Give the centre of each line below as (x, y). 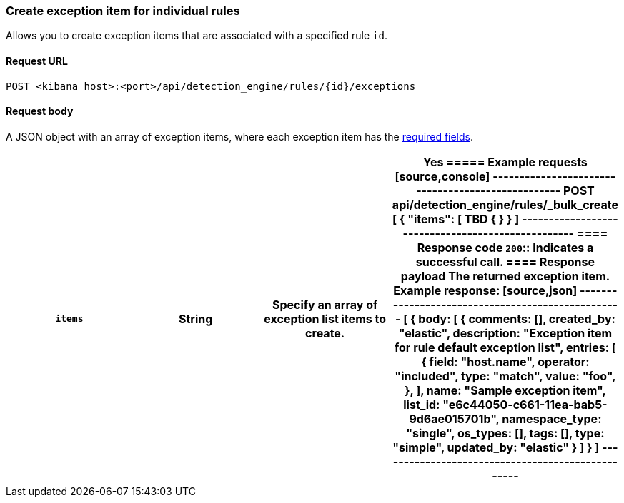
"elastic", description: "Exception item (505, 333)
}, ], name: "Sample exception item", (505, 390)
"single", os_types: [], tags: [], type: (505, 433)
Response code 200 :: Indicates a (505, 247)
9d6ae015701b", (454, 418)
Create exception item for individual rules (123, 11)
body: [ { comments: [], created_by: (517, 319)
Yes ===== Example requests (505, 162)
